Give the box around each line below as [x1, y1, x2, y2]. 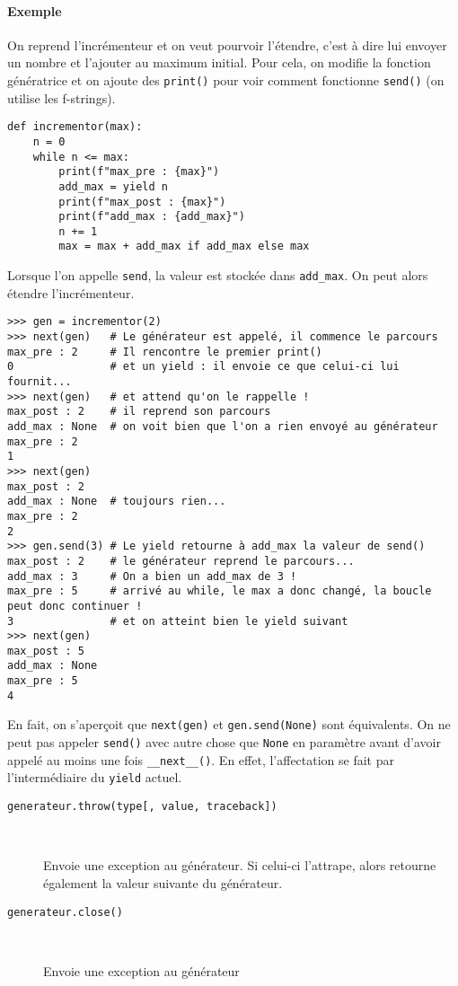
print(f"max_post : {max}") [58, 195, 226, 208]
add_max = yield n [58, 180, 168, 193]
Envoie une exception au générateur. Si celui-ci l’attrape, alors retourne [43, 856, 436, 875]
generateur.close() [7, 905, 123, 919]
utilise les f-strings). [7, 88, 116, 107]
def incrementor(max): [7, 120, 143, 134]
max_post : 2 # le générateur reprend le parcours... [7, 554, 355, 568]
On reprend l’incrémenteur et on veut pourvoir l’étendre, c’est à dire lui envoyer [7, 35, 447, 54]
